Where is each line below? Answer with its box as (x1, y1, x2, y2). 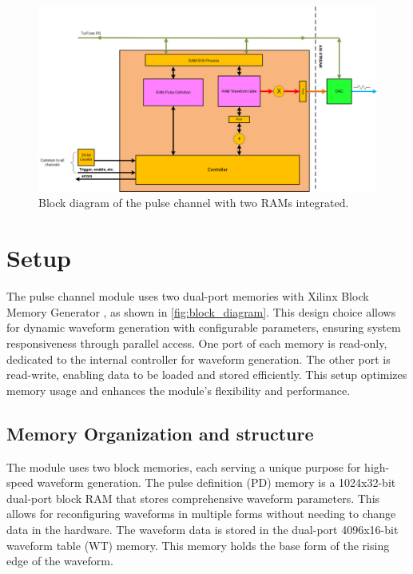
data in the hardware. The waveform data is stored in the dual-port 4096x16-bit (6, 520, 399, 537)
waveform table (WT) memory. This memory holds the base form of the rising (6, 536, 390, 553)
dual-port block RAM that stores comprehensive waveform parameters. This (6, 489, 380, 506)
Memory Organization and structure (6, 421, 314, 445)
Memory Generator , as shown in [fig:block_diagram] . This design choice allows (6, 303, 396, 320)
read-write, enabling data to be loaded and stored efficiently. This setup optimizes (6, 366, 407, 383)
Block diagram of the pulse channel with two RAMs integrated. (38, 194, 349, 211)
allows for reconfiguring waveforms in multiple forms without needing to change (6, 505, 396, 522)
